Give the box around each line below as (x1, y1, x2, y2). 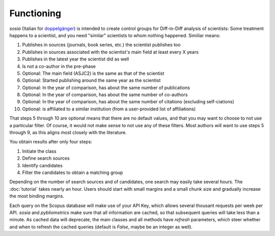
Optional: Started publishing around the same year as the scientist (22, 77, 161, 83)
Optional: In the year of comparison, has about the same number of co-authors (22, 92, 188, 98)
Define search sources (22, 155, 70, 161)
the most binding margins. (9, 193, 65, 199)
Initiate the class (22, 148, 57, 154)
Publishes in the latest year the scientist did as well (22, 56, 129, 62)
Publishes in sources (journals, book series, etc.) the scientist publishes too (22, 42, 181, 48)
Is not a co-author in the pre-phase (22, 63, 96, 69)
